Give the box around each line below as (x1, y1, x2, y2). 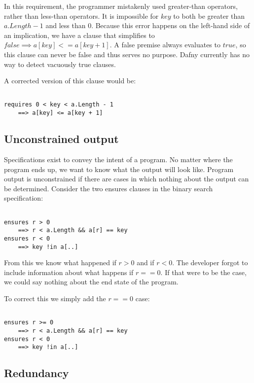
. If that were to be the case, (160, 267, 247, 277)
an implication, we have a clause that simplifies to (4, 30, 155, 40)
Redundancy (4, 365, 69, 381)
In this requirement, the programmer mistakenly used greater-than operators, (4, 1, 238, 11)
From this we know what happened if (4, 257, 116, 268)
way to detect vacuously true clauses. (4, 59, 116, 69)
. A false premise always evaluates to (109, 39, 220, 50)
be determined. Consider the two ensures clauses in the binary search (4, 183, 213, 193)
